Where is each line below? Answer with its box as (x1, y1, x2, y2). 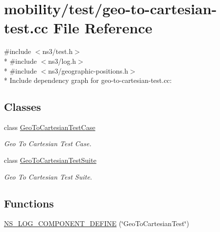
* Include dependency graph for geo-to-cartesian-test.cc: (4, 75, 172, 85)
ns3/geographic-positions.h (48, 65, 128, 76)
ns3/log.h (48, 55, 76, 66)
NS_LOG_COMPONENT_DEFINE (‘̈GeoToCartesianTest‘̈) (4, 218, 189, 229)
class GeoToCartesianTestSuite (4, 155, 97, 165)
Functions (4, 195, 54, 210)
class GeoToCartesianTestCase (4, 122, 96, 132)
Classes (4, 99, 41, 114)
